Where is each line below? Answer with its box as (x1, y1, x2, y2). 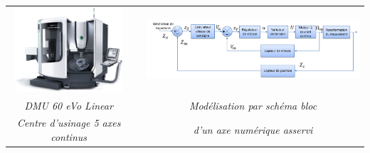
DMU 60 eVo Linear (24, 97, 113, 112)
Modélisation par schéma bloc (189, 97, 317, 112)
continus (51, 129, 88, 144)
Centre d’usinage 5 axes (16, 115, 121, 130)
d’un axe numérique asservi (193, 122, 313, 137)
